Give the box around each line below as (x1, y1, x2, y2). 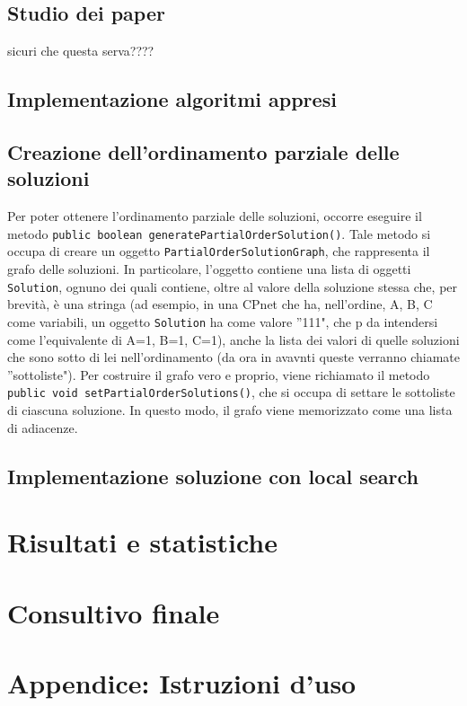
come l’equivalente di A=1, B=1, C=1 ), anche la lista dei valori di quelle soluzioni (7, 330, 460, 349)
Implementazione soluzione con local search (7, 462, 419, 490)
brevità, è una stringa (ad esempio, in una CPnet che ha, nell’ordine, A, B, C (7, 295, 433, 313)
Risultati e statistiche (7, 524, 278, 560)
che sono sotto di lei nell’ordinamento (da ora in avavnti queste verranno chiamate (7, 348, 460, 366)
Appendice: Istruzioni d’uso (7, 664, 357, 701)
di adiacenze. (7, 418, 78, 437)
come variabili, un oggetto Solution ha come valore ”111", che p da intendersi (7, 312, 438, 331)
